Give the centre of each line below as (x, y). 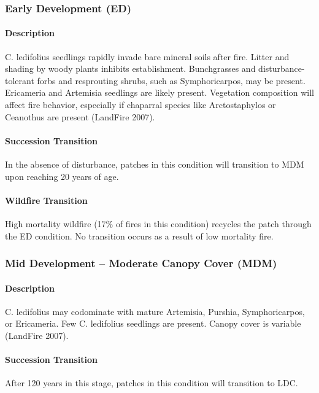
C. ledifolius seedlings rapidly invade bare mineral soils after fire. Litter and (147, 56)
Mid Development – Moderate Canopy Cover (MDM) (141, 263)
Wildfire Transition (46, 200)
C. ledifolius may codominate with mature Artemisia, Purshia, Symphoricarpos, (155, 311)
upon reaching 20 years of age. (62, 176)
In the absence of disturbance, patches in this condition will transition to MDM (155, 164)
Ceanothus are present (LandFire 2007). (80, 116)
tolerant (20, 80)
